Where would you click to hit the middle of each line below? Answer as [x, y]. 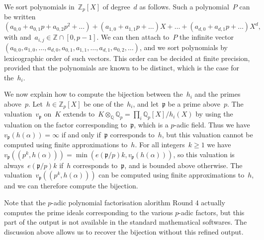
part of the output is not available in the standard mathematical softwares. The [126, 222]
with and [18, 37]
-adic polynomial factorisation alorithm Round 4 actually [138, 202]
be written [20, 17]
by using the [214, 114]
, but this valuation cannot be [207, 134]
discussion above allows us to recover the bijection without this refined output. [124, 231]
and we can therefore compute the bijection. [71, 186]
